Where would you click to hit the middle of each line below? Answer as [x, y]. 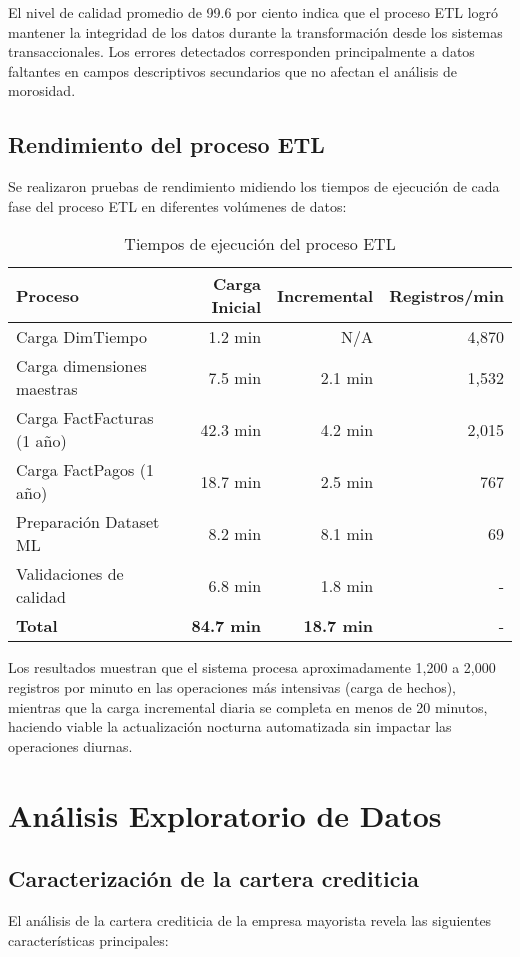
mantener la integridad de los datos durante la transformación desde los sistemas [255, 31]
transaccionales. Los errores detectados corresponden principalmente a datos [241, 51]
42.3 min [231, 429]
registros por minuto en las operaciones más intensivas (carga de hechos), [232, 686]
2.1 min [347, 377]
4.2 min [347, 429]
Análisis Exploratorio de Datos [225, 814]
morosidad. [42, 90]
